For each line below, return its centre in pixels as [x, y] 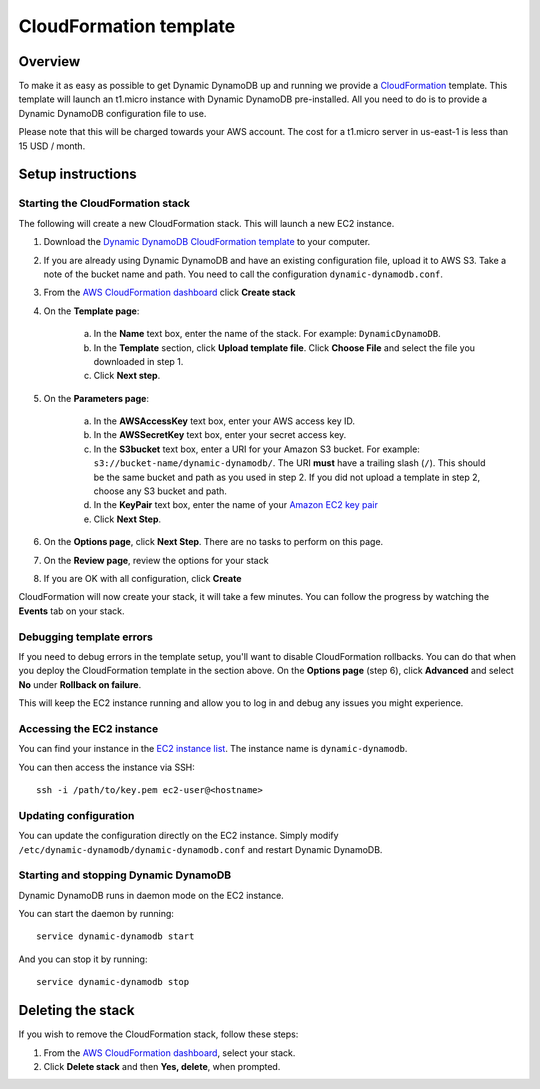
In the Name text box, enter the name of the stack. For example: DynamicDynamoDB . [267, 334]
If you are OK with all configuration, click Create [142, 578]
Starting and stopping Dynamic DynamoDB [125, 875]
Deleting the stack [76, 1010]
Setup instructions [77, 174]
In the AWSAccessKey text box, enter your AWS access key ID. [224, 421]
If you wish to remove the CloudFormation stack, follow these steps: [158, 1034]
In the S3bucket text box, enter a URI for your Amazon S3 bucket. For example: [256, 449]
